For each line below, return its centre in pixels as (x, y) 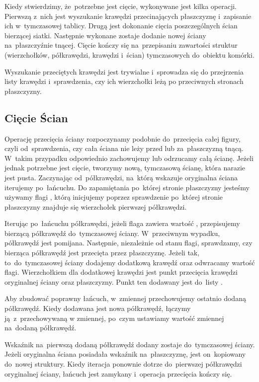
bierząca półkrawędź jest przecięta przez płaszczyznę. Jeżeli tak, (102, 253)
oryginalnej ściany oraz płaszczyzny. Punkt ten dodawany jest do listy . (114, 281)
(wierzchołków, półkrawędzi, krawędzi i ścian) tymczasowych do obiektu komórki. (129, 54)
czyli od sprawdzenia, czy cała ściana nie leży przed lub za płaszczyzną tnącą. (124, 148)
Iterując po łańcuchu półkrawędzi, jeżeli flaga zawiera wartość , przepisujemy (122, 223)
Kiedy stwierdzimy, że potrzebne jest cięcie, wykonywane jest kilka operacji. (121, 6)
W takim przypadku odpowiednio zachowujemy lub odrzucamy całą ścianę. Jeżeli (129, 158)
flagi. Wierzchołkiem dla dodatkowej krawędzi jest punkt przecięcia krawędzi (121, 272)
